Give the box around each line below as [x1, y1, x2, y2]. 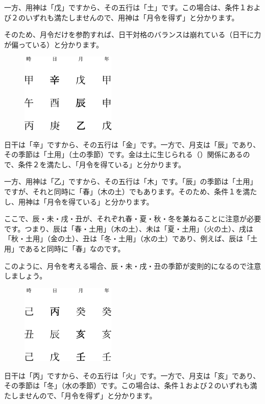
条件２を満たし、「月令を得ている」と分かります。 [18, 159, 186, 169]
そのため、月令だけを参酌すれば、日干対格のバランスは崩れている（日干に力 [4, 29, 261, 40]
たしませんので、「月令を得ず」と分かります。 [4, 390, 157, 400]
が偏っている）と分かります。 [4, 39, 103, 49]
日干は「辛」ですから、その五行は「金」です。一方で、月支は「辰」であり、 [4, 139, 260, 149]
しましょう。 [4, 270, 47, 281]
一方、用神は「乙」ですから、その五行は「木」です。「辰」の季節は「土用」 [4, 176, 257, 187]
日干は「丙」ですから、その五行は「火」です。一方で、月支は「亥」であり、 [4, 370, 260, 381]
